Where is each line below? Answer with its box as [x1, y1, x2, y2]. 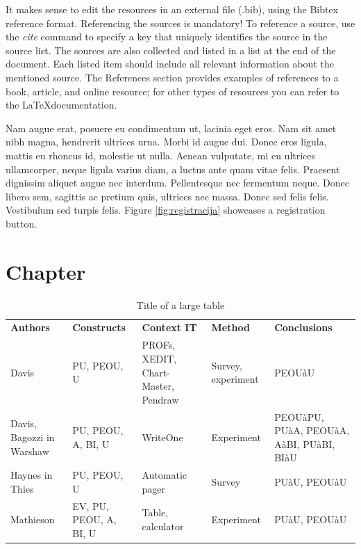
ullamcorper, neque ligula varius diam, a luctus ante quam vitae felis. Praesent [6, 161, 340, 176]
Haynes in [10, 468, 53, 482]
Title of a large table [136, 297, 225, 312]
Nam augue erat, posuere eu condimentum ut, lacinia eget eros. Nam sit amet [6, 120, 337, 135]
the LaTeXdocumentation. [6, 97, 117, 112]
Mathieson [10, 512, 55, 527]
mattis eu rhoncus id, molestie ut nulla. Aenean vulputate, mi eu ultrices [6, 148, 316, 162]
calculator [142, 518, 184, 533]
